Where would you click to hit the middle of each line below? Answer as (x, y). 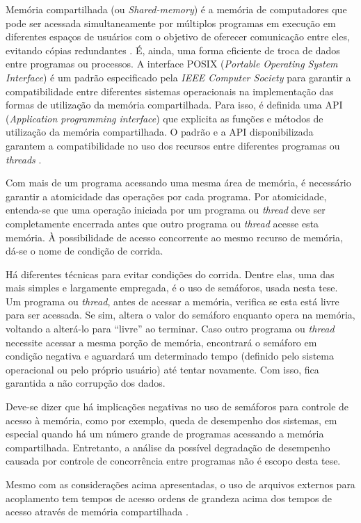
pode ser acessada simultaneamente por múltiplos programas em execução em (171, 23)
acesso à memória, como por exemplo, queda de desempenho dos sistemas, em (171, 420)
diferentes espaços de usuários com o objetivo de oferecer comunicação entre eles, (178, 37)
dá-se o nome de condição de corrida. (85, 251)
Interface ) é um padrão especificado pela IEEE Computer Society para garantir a (178, 77)
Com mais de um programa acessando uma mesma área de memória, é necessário (178, 183)
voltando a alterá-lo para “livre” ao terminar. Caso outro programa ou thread (170, 329)
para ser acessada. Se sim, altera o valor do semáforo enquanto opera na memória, (180, 315)
